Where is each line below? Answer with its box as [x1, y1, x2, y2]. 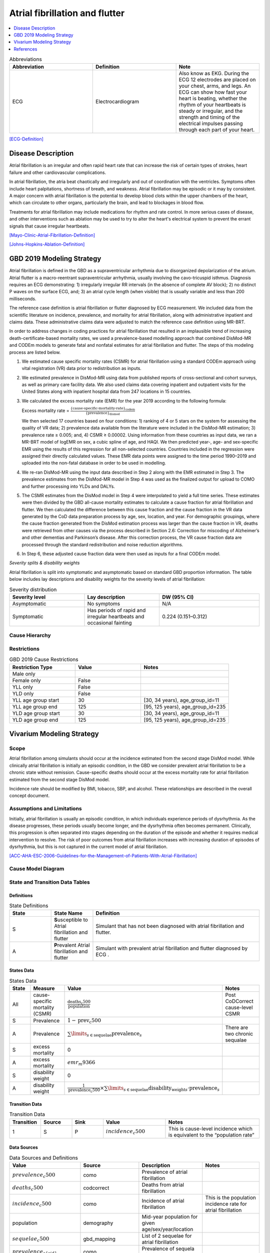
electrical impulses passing [178, 120, 243, 127]
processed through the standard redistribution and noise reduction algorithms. [21, 541, 183, 547]
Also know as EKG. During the [178, 70, 249, 77]
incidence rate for [205, 1200, 247, 1207]
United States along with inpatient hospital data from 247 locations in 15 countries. [21, 388, 191, 394]
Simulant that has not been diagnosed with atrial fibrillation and [95, 923, 244, 930]
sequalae [225, 1036, 247, 1043]
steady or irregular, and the [178, 108, 243, 115]
